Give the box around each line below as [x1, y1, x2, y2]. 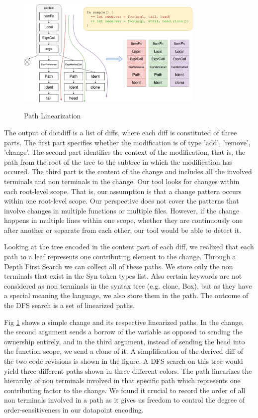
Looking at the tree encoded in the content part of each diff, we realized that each [4, 241, 254, 252]
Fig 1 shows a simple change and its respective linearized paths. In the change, [4, 316, 244, 327]
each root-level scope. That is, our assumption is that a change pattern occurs [4, 186, 242, 196]
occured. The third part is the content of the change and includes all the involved [4, 166, 252, 177]
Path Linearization [24, 110, 81, 121]
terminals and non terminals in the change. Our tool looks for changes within [4, 176, 240, 186]
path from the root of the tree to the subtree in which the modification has [4, 156, 233, 167]
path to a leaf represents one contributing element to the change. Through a [4, 251, 236, 262]
